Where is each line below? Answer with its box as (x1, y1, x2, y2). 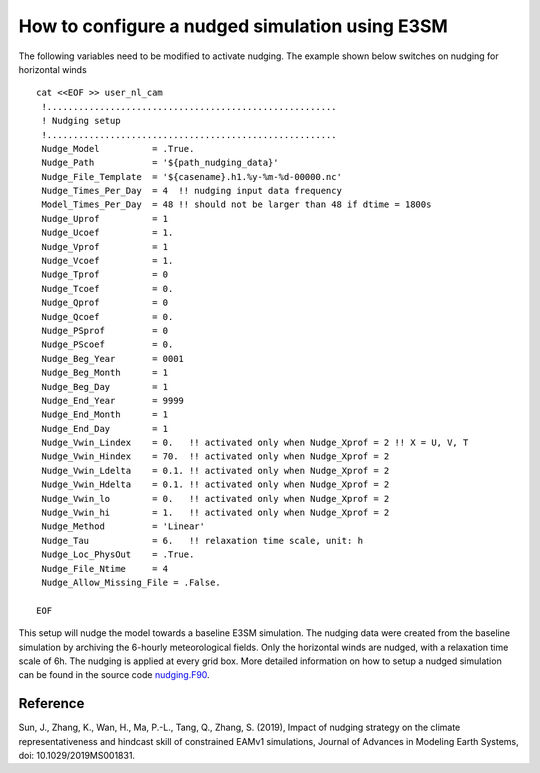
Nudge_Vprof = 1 (41, 241, 169, 252)
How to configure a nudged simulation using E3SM (18, 15, 449, 37)
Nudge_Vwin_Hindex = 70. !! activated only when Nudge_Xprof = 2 (41, 451, 390, 462)
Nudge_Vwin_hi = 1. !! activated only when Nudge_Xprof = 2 (41, 507, 390, 519)
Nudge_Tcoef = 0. (41, 283, 174, 294)
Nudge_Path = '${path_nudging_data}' (41, 157, 279, 169)
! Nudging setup (41, 115, 121, 127)
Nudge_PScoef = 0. (41, 339, 174, 350)
